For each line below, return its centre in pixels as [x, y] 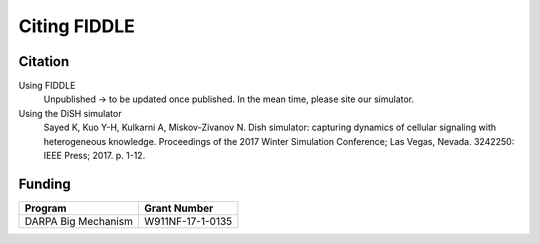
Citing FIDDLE [76, 26]
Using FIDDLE [47, 86]
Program [45, 208]
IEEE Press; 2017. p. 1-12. [94, 156]
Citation [44, 61]
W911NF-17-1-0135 [188, 221]
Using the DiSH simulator [70, 113]
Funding [45, 183]
